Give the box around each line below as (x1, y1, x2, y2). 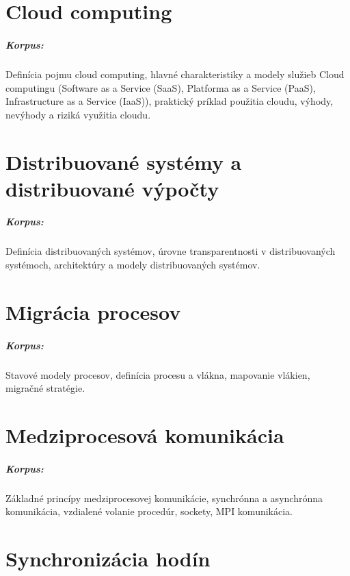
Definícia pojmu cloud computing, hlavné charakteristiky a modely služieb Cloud (5, 66, 345, 81)
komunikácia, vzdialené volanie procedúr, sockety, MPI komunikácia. (5, 504, 293, 518)
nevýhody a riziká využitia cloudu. (5, 107, 151, 121)
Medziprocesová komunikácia (5, 421, 284, 449)
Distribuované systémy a (5, 147, 242, 175)
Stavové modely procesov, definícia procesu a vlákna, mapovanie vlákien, (5, 367, 310, 381)
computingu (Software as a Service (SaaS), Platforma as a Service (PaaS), (5, 80, 316, 95)
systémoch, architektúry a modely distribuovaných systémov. (5, 258, 260, 272)
